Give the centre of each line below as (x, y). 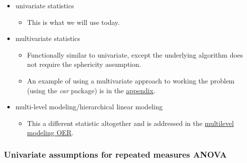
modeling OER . (50, 132)
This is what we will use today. (73, 22)
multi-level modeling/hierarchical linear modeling (89, 107)
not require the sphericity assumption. (84, 64)
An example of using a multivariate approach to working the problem (131, 80)
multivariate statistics (48, 38)
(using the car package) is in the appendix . (91, 90)
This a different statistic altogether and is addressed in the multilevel (130, 123)
